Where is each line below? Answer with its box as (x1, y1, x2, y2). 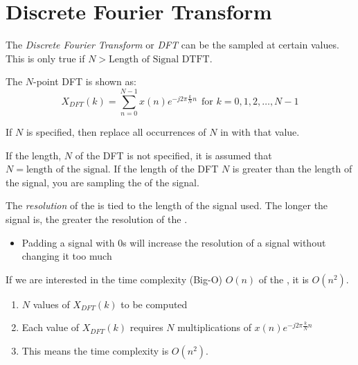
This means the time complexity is (21, 343, 169, 357)
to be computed (120, 296, 188, 311)
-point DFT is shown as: (33, 74, 136, 89)
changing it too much (21, 249, 112, 263)
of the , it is (258, 271, 309, 286)
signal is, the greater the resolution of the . (6, 212, 188, 226)
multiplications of (177, 320, 251, 335)
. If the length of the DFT (107, 161, 219, 176)
